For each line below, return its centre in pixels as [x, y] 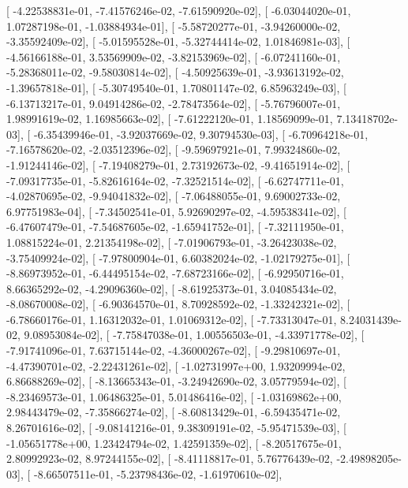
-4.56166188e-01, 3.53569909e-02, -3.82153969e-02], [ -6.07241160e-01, [174, 56]
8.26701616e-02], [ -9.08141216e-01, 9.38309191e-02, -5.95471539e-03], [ [176, 428]
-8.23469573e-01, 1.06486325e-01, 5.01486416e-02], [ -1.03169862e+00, [174, 396]
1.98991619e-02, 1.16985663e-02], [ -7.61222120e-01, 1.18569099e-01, [170, 119]
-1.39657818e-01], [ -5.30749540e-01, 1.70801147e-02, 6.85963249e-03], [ [176, 87]
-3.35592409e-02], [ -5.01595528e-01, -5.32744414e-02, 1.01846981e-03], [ [178, 41]
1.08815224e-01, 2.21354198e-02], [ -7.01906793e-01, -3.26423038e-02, [172, 242]
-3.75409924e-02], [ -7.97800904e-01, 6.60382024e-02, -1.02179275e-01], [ [178, 257]
